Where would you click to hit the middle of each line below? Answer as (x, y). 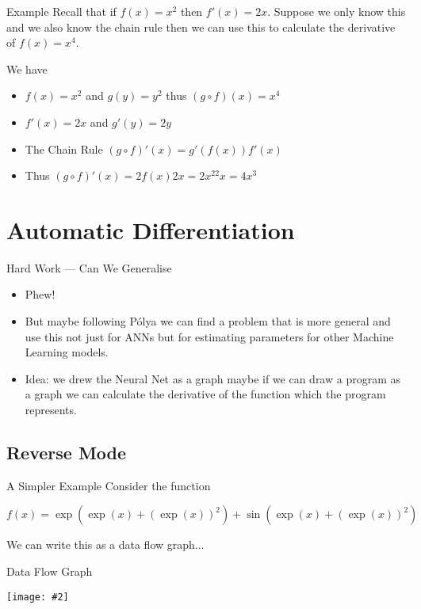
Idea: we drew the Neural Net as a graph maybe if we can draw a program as (213, 378)
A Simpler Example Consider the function (109, 485)
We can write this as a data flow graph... (105, 544)
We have (27, 69)
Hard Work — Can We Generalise (89, 267)
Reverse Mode (67, 453)
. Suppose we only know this (337, 11)
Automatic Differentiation (151, 229)
